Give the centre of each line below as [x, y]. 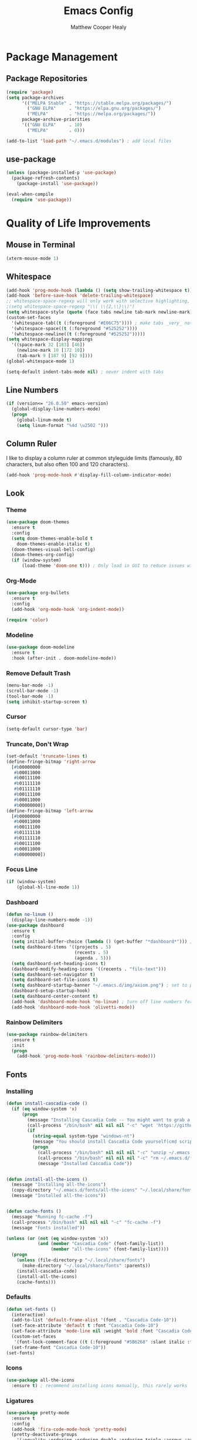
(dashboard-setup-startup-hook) [51, 991]
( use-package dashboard [35, 925]
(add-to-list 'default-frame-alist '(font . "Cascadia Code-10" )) [94, 1320]
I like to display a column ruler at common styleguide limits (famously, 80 [94, 458]
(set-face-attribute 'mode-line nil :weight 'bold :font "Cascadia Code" [103, 1331]
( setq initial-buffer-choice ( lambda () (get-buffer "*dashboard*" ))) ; [102, 942]
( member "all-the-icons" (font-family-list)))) [110, 1249]
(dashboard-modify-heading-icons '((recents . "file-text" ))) [89, 969]
